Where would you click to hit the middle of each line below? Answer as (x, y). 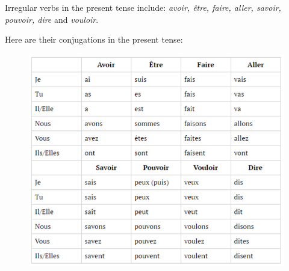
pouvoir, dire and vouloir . (52, 19)
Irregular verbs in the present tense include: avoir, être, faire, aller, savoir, (143, 7)
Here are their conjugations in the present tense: (94, 39)
